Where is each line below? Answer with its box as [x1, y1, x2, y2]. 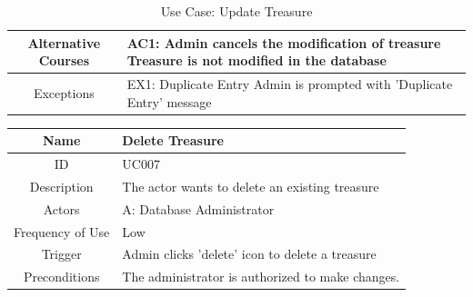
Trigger [41, 244, 82, 263]
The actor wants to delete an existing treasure [122, 176, 379, 195]
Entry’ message [126, 92, 212, 111]
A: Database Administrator [122, 199, 275, 218]
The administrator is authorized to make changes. [122, 267, 400, 286]
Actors [43, 199, 80, 218]
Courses [38, 51, 89, 70]
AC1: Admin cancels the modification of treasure [126, 33, 441, 52]
